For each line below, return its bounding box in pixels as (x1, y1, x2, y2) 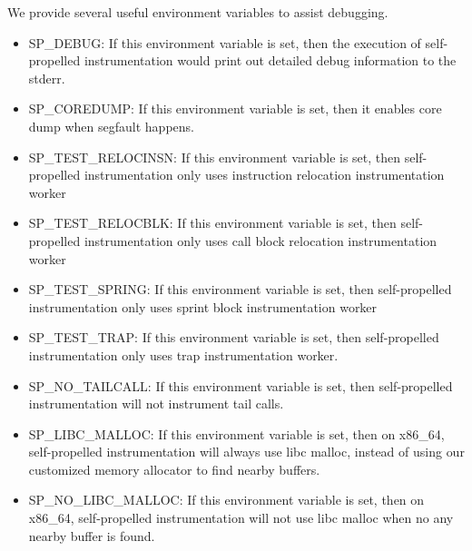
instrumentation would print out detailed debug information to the (84, 51, 457, 70)
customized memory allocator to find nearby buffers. (28, 459, 320, 478)
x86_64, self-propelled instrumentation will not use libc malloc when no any (28, 508, 454, 527)
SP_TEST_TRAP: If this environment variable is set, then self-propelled (28, 328, 439, 347)
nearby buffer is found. (28, 526, 155, 545)
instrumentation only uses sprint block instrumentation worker (28, 297, 378, 316)
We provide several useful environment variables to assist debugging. (7, 3, 388, 21)
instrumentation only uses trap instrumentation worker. (28, 345, 339, 364)
